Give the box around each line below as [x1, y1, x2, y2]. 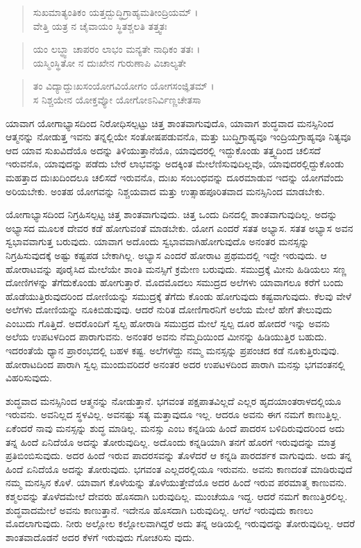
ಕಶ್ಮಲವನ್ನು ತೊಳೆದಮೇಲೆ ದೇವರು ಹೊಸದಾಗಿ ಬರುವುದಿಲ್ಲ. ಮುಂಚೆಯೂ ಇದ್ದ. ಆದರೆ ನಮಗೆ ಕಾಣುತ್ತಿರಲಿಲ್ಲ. [6, 489, 348, 503]
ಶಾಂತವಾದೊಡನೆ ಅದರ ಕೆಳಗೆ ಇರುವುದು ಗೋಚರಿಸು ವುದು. [6, 529, 195, 544]
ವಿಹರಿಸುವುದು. [6, 370, 52, 385]
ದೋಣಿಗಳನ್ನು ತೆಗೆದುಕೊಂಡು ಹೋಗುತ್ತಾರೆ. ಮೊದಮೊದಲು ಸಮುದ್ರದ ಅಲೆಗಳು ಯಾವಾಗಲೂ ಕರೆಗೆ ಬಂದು [6, 275, 344, 290]
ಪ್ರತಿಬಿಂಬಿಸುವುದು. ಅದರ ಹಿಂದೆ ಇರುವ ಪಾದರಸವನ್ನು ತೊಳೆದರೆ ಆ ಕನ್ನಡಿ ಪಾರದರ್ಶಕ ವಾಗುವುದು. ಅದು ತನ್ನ [6, 448, 352, 463]
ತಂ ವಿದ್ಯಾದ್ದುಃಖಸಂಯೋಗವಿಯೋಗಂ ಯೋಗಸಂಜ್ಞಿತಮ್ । [33, 78, 215, 93]
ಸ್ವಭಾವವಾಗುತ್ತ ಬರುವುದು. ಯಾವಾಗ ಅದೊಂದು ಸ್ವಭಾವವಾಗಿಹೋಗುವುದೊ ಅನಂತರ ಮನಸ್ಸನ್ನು [6, 234, 310, 249]
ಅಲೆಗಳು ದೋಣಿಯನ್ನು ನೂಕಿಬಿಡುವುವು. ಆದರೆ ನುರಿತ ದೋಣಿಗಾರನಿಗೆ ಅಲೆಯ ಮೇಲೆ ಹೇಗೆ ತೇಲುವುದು [6, 302, 333, 317]
